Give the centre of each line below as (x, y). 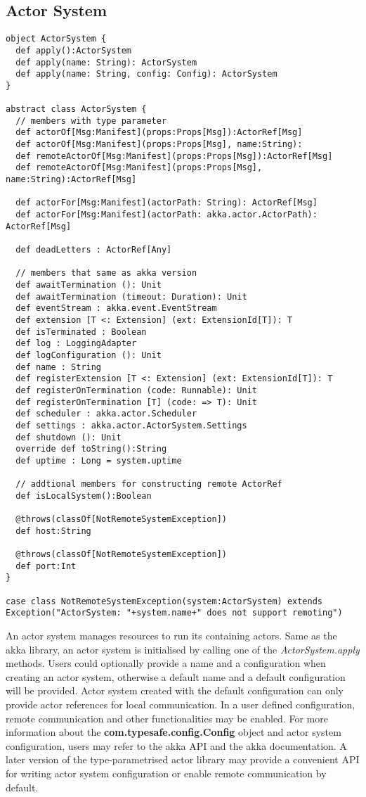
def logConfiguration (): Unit (89, 355)
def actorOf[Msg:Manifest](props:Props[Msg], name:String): (159, 145)
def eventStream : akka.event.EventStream (116, 308)
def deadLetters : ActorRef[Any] (94, 250)
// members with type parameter (91, 121)
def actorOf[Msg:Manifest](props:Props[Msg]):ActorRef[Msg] (159, 133)
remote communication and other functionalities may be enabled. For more (167, 718)
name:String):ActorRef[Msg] (71, 180)
